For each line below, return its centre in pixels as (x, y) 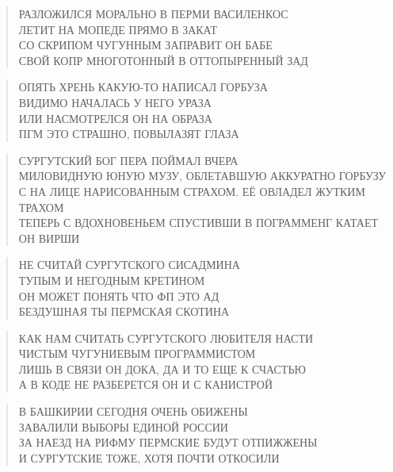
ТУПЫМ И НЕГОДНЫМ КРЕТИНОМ (112, 280)
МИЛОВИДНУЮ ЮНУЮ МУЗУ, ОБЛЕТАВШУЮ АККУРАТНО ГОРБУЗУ (202, 176)
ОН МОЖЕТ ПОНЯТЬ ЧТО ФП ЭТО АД (119, 295)
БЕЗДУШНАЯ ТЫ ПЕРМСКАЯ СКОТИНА (124, 311)
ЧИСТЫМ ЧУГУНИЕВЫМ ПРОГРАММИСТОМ (137, 353)
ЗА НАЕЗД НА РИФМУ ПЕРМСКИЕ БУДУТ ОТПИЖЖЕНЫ (168, 442)
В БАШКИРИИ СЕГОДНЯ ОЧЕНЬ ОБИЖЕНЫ (133, 411)
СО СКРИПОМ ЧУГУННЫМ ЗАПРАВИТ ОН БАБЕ (145, 45)
